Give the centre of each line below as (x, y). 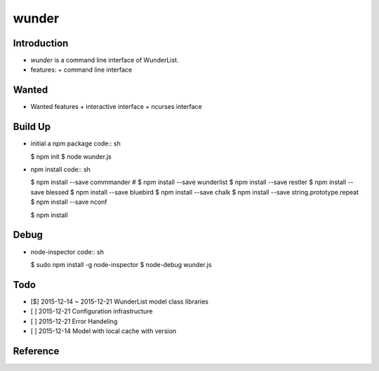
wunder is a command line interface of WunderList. (105, 60)
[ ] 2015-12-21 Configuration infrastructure (92, 311)
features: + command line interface (81, 70)
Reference (36, 351)
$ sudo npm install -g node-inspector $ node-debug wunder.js (121, 264)
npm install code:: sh (61, 169)
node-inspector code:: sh (67, 252)
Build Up (32, 127)
